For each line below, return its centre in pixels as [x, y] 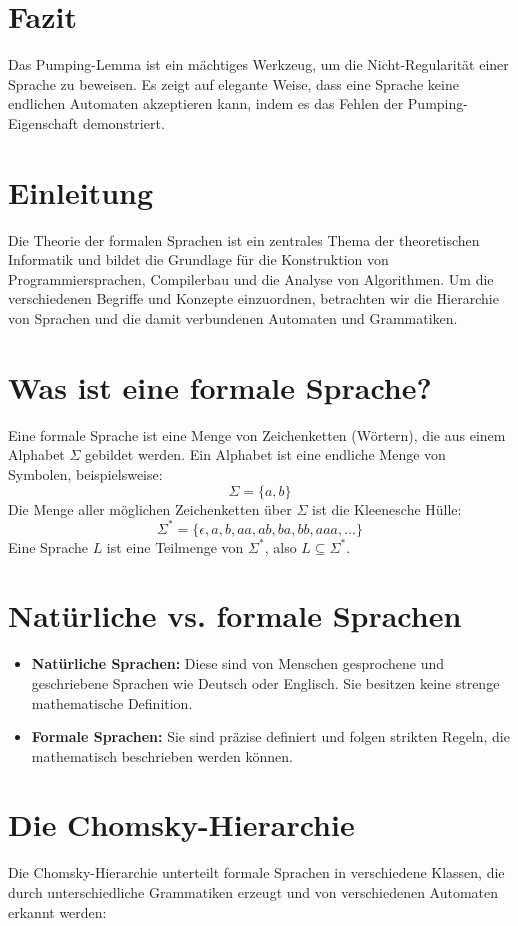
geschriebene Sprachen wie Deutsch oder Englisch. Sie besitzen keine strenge [265, 682]
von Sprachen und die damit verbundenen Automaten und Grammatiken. [233, 318]
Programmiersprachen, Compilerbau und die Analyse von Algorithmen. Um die [251, 278]
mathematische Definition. [112, 702]
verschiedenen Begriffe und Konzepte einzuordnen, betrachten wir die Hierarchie [253, 298]
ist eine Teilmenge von [175, 546]
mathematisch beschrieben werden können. [162, 755]
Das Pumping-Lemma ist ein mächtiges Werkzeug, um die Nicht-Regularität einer [258, 64]
